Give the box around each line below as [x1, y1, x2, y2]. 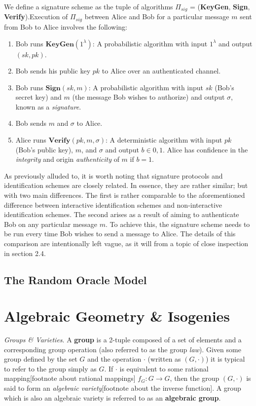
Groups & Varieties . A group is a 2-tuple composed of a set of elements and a [4, 334, 242, 345]
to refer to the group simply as [4, 363, 97, 373]
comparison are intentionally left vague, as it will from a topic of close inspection [4, 238, 249, 248]
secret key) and [15, 92, 62, 102]
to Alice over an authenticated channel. [102, 66, 221, 76]
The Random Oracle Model [4, 272, 147, 287]
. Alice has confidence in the [162, 144, 248, 154]
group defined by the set [4, 354, 77, 364]
